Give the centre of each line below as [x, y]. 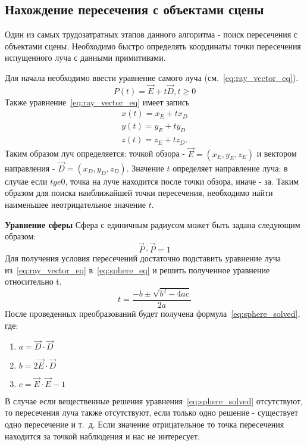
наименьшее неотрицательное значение [76, 204]
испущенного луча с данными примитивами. [85, 57]
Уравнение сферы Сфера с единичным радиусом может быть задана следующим [153, 224]
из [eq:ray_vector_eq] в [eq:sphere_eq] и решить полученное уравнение [137, 269]
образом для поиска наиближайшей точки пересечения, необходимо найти [139, 193]
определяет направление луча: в [230, 168]
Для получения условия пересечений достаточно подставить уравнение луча [143, 258]
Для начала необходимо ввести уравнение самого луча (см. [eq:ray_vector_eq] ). [152, 77]
